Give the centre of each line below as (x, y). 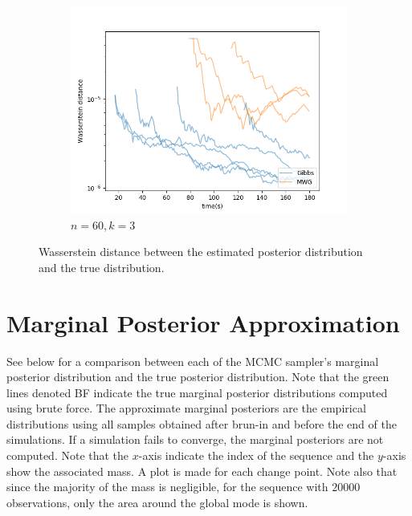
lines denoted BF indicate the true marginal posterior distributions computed (197, 392)
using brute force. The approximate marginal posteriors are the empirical (186, 408)
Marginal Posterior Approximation (203, 322)
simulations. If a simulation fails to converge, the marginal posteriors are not (195, 439)
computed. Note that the (68, 455)
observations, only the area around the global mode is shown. (157, 502)
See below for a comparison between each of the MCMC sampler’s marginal (193, 361)
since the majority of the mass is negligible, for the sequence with (167, 487)
